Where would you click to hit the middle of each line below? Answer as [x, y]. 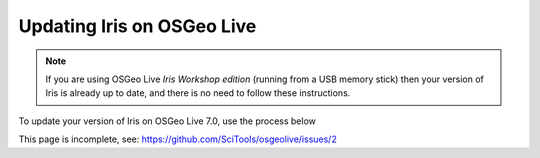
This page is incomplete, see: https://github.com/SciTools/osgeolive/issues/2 [177, 139]
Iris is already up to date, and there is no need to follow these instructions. [198, 93]
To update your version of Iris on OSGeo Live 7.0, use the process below [167, 121]
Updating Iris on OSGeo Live [137, 26]
